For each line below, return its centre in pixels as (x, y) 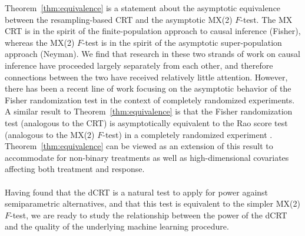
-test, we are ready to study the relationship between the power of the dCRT (149, 215)
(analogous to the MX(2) (50, 134)
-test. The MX (266, 19)
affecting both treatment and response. (75, 169)
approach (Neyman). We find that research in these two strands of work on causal (152, 54)
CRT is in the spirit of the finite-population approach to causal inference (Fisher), (153, 31)
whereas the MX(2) (40, 42)
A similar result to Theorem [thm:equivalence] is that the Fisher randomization (149, 111)
